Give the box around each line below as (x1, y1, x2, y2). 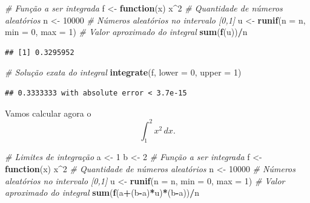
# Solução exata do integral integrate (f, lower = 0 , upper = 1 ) (5, 66, 242, 79)
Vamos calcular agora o (5, 106, 91, 119)
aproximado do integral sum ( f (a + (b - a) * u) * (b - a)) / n (5, 186, 200, 199)
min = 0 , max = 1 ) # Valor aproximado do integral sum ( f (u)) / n (5, 25, 248, 38)
